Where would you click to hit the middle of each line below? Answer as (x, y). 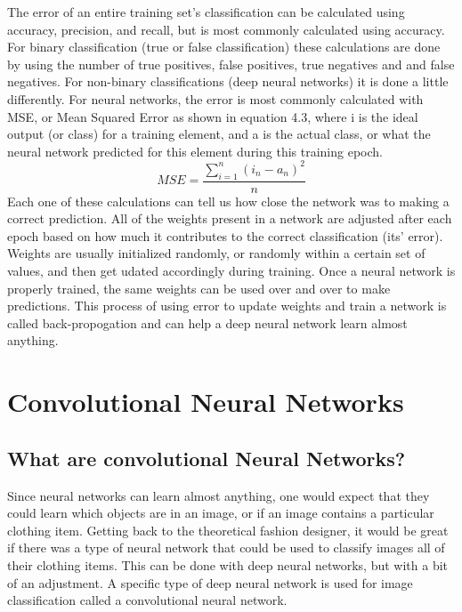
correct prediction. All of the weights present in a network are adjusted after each (230, 218)
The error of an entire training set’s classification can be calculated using (206, 12)
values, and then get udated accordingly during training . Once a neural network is (231, 271)
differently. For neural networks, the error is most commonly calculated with (215, 98)
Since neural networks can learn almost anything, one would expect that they (219, 495)
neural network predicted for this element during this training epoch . (195, 151)
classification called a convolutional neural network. (147, 600)
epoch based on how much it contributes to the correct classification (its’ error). (225, 235)
